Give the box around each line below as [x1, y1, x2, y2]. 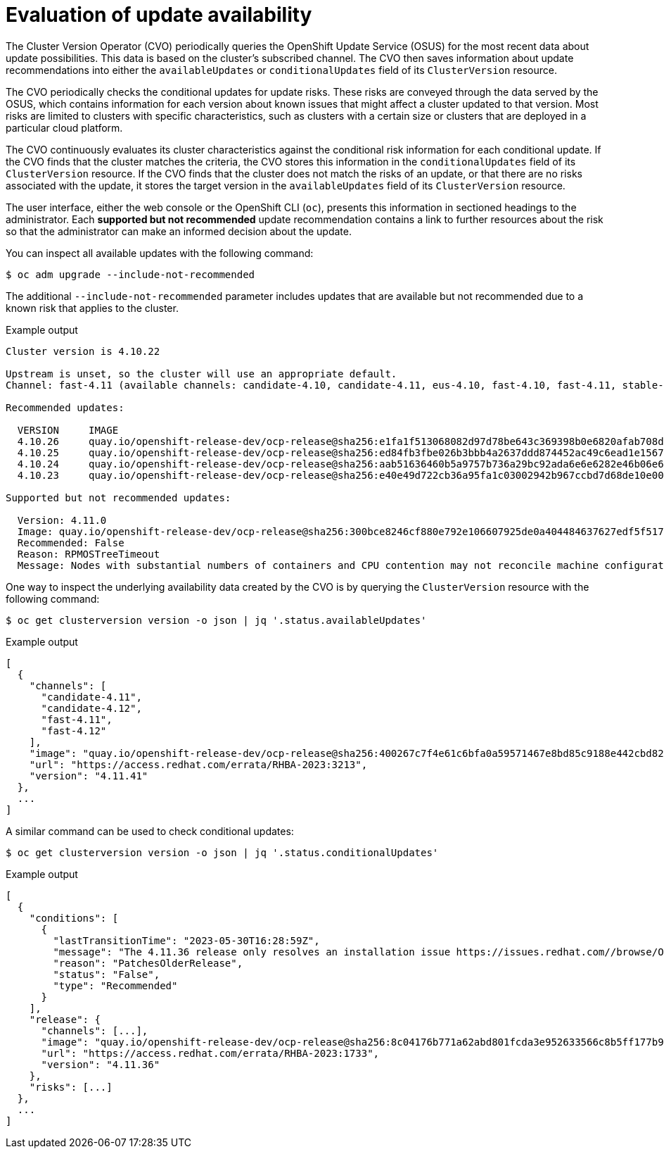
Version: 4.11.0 [17, 514, 107, 526]
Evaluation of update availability [6, 3, 312, 27]
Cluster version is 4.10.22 [6, 345, 160, 357]
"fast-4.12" [41, 725, 107, 736]
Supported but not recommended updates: [6, 491, 231, 503]
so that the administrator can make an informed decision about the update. [6, 225, 352, 237]
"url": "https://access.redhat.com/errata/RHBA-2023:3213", [29, 758, 368, 770]
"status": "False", [53, 968, 160, 980]
